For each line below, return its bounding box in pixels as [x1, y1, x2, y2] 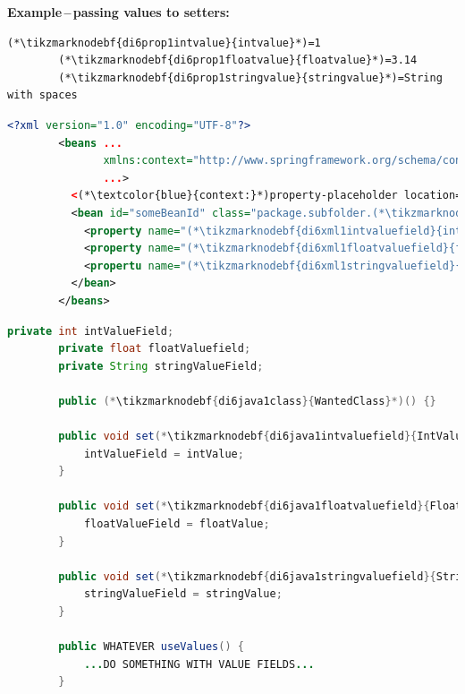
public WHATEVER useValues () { [58, 640, 244, 654]
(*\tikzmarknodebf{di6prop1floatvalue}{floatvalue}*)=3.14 [58, 54, 418, 67]
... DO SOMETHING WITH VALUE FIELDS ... [83, 657, 315, 671]
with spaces [7, 89, 78, 102]
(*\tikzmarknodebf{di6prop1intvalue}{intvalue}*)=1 [7, 36, 321, 49]
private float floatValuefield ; [58, 342, 251, 356]
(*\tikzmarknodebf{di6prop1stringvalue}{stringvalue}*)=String [58, 71, 443, 84]
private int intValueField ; [7, 324, 174, 338]
